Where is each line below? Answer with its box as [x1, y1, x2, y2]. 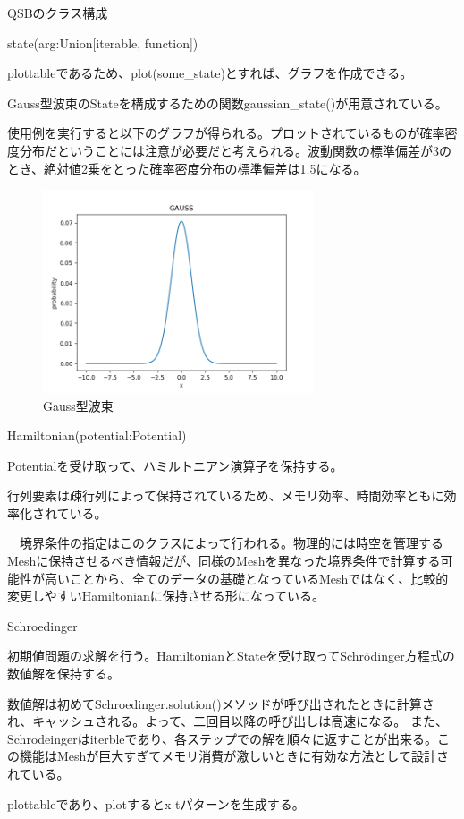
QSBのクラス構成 [7, 4, 108, 21]
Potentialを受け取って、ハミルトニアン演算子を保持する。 [7, 456, 343, 474]
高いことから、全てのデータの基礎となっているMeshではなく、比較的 [44, 568, 449, 587]
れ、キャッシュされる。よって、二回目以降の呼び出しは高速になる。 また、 [7, 712, 448, 730]
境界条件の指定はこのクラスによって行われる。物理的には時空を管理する [19, 533, 443, 552]
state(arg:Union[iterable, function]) [7, 33, 198, 52]
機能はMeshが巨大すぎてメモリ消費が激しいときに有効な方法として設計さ [19, 746, 449, 765]
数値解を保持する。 [7, 664, 120, 683]
